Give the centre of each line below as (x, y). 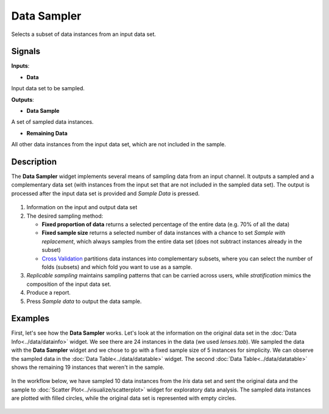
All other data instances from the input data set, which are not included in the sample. (119, 145)
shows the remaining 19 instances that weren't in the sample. (88, 367)
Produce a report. (49, 293)
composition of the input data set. (69, 284)
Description (34, 162)
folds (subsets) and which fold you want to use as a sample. (117, 267)
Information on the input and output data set (82, 207)
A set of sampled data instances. (52, 122)
